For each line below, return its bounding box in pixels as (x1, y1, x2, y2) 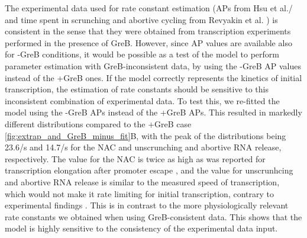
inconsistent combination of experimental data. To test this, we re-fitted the (5, 94, 280, 107)
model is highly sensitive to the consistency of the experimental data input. (5, 222, 278, 234)
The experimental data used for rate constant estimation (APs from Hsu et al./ (5, 2, 293, 14)
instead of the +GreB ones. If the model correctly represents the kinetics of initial (5, 71, 302, 83)
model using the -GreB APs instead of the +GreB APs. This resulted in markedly (5, 106, 302, 118)
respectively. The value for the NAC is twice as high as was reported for (5, 152, 266, 165)
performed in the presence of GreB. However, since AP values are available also (5, 36, 292, 49)
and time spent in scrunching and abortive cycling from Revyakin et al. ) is (5, 13, 278, 25)
